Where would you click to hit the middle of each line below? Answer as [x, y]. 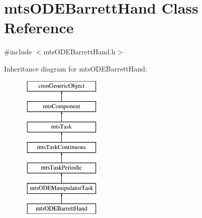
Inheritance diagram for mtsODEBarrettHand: [76, 68]
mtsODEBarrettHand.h [79, 52]
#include [18, 52]
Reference [39, 27]
